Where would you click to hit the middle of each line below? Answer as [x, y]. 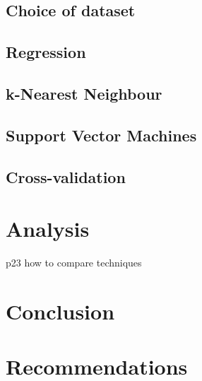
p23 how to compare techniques [74, 263]
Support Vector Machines [101, 135]
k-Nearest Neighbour [84, 93]
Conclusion [60, 311]
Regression [46, 52]
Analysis [48, 229]
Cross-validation [66, 176]
